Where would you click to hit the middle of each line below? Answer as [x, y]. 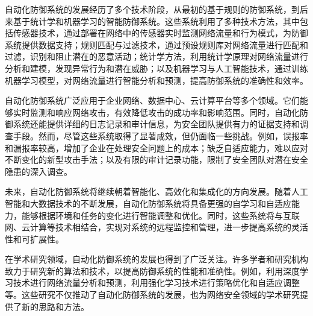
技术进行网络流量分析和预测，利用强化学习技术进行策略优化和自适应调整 [156, 283]
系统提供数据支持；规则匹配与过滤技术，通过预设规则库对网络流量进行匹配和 [156, 44]
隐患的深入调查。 [39, 171]
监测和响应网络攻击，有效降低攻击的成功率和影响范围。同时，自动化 [165, 112]
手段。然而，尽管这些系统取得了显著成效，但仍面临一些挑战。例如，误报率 [160, 135]
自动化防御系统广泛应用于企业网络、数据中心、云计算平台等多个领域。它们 [152, 100]
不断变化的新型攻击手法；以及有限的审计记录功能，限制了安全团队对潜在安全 [156, 160]
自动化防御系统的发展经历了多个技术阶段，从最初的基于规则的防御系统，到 [152, 9]
